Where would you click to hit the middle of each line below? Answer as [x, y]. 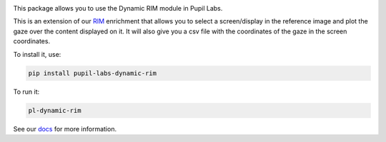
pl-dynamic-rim [55, 110]
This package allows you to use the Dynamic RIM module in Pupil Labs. [118, 8]
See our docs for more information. [65, 129]
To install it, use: [37, 54]
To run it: [26, 92]
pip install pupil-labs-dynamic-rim [93, 73]
